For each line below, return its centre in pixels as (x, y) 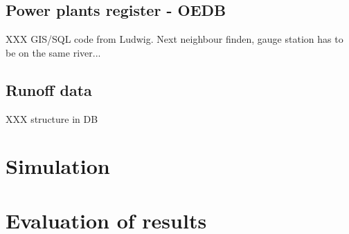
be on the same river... (53, 52)
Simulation (58, 166)
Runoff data (49, 89)
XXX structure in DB (52, 118)
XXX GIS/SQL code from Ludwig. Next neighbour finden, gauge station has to (174, 39)
